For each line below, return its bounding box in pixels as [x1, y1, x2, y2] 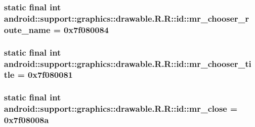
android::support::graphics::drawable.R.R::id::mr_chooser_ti [4, 57, 252, 69]
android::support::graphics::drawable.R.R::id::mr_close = [4, 102, 238, 115]
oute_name [4, 23, 50, 35]
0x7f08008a [4, 114, 49, 126]
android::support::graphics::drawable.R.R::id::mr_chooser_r [4, 12, 249, 24]
